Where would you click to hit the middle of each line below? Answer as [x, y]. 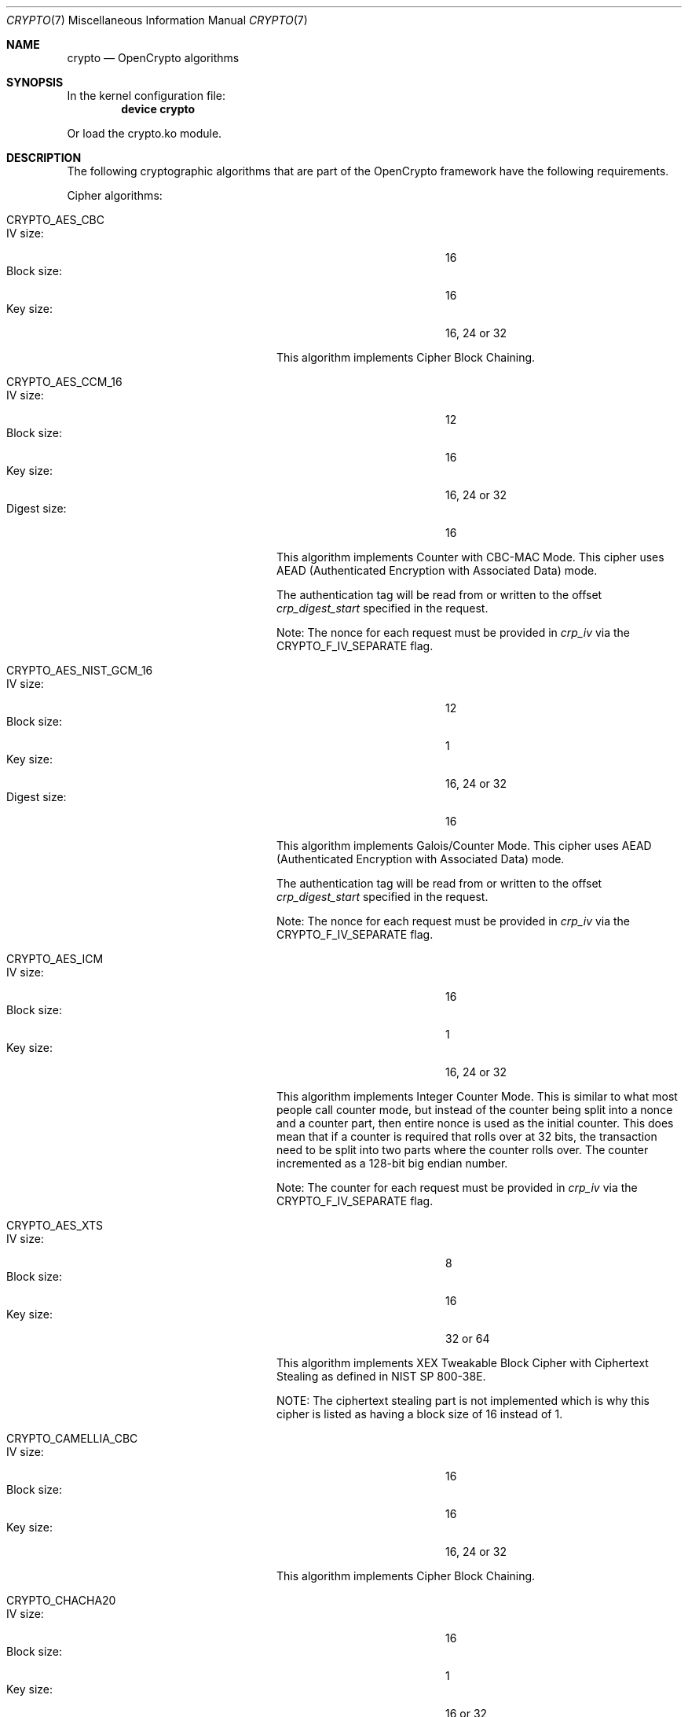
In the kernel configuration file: [146, 96]
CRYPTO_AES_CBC [56, 220]
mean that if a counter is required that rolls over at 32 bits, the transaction [467, 1136]
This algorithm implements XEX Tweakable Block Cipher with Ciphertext [463, 1363]
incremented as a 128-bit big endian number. [392, 1163]
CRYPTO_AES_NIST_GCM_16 [80, 670]
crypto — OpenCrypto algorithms [153, 58]
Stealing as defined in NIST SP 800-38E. [381, 1376]
